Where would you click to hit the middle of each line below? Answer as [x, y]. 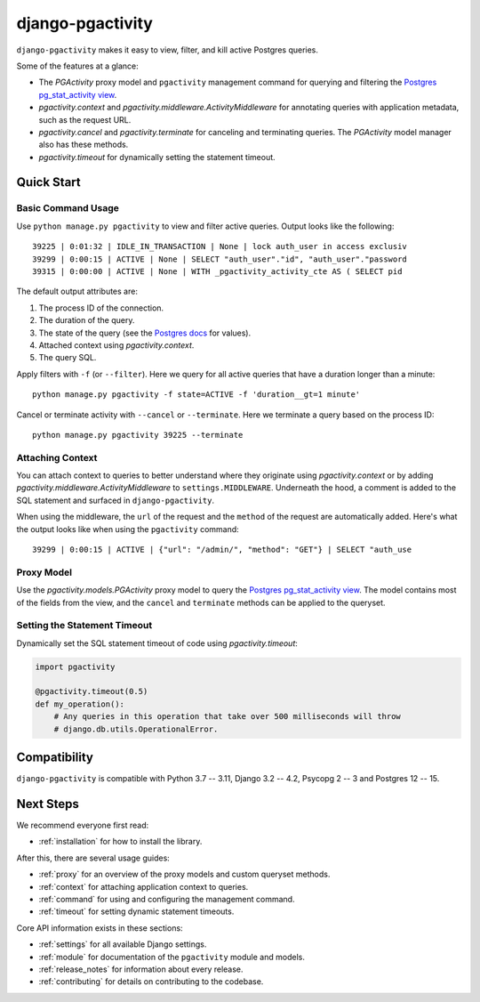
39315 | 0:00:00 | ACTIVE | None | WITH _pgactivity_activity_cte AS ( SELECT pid [217, 271]
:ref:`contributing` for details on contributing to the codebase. [151, 982]
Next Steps [48, 804]
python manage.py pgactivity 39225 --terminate [138, 435]
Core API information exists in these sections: [100, 928]
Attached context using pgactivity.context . [116, 345]
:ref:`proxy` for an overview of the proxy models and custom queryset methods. [184, 874]
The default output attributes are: [77, 291]
